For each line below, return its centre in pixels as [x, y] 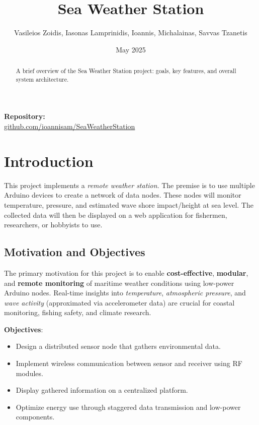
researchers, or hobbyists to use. [53, 225]
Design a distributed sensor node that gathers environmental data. [118, 346]
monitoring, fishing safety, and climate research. [78, 312]
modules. [29, 373]
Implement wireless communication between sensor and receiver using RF [129, 363]
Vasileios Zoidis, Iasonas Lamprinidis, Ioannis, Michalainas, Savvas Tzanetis [131, 33]
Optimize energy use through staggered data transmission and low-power [128, 407]
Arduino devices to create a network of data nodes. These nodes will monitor [123, 195]
